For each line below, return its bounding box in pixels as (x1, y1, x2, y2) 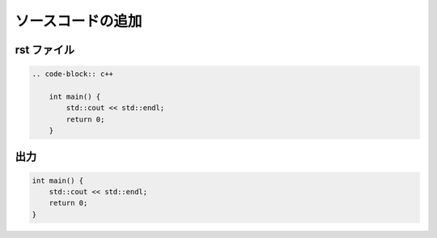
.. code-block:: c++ (32, 70, 113, 79)
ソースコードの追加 (15, 12, 142, 30)
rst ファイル (15, 43, 74, 57)
